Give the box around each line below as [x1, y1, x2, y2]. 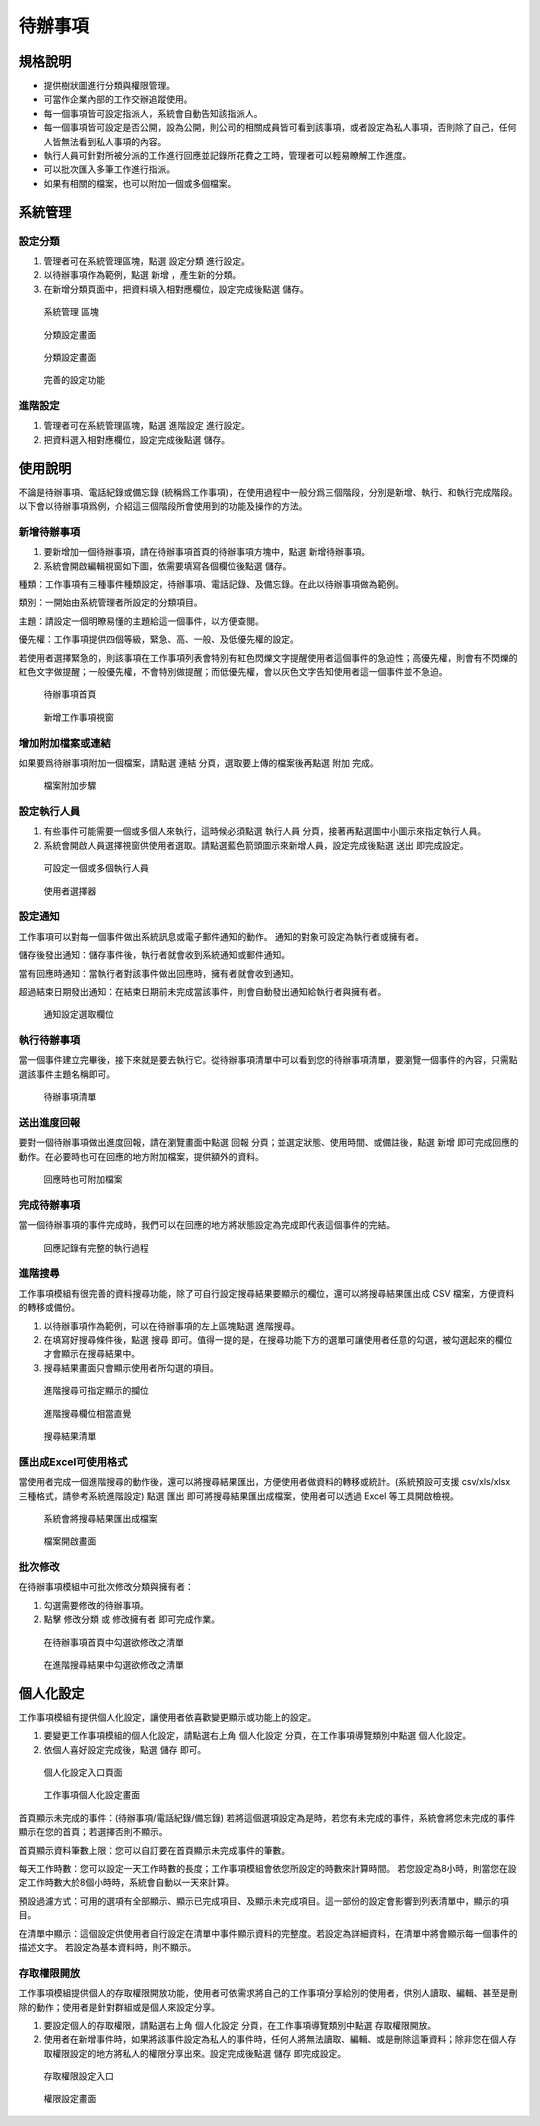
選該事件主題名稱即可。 [18, 1068, 115, 1080]
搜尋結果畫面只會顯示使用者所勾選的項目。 [43, 1361, 219, 1374]
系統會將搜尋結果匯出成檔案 [43, 1512, 158, 1524]
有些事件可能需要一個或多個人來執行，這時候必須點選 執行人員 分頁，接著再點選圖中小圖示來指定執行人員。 [43, 825, 487, 837]
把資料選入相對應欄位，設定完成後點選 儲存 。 [43, 433, 230, 445]
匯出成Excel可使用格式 [18, 1455, 128, 1469]
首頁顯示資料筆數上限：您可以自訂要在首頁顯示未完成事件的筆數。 [18, 1844, 290, 1856]
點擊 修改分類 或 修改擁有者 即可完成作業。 [43, 1613, 220, 1625]
